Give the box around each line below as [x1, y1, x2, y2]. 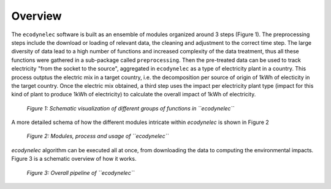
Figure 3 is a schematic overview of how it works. [11, 155, 137, 163]
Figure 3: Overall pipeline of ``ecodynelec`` [26, 169, 135, 176]
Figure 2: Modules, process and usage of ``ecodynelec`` [26, 133, 169, 140]
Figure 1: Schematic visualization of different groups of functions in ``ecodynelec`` [26, 104, 235, 112]
